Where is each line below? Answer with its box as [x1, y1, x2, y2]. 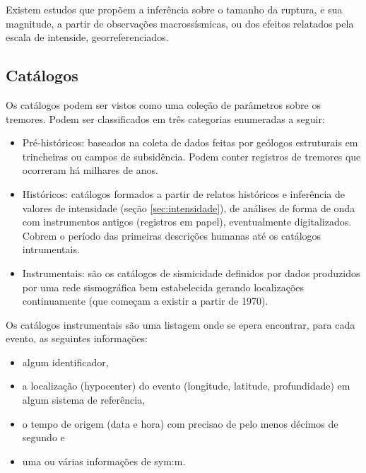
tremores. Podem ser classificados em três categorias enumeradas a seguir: [6, 111, 325, 126]
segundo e [22, 430, 65, 445]
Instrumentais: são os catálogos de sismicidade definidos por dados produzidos [22, 265, 360, 280]
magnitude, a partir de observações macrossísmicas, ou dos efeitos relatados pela [6, 16, 354, 30]
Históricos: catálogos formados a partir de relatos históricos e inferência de [22, 186, 345, 201]
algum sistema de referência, [22, 392, 146, 407]
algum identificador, [22, 354, 109, 369]
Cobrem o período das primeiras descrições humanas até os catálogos [22, 228, 321, 243]
